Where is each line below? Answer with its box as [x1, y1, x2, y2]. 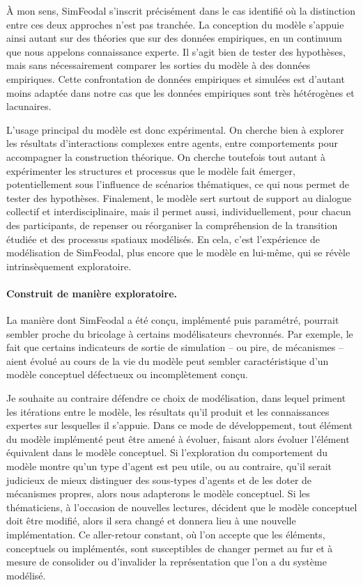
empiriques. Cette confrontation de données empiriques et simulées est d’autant [6, 71, 345, 86]
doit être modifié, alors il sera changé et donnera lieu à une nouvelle [6, 513, 296, 528]
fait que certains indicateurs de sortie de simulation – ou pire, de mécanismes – [6, 340, 343, 354]
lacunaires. [6, 99, 52, 114]
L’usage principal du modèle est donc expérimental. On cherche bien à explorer [6, 122, 344, 136]
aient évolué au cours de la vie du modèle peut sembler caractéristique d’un [6, 353, 329, 368]
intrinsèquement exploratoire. [6, 258, 132, 273]
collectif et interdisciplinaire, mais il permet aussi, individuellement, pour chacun [6, 204, 351, 219]
